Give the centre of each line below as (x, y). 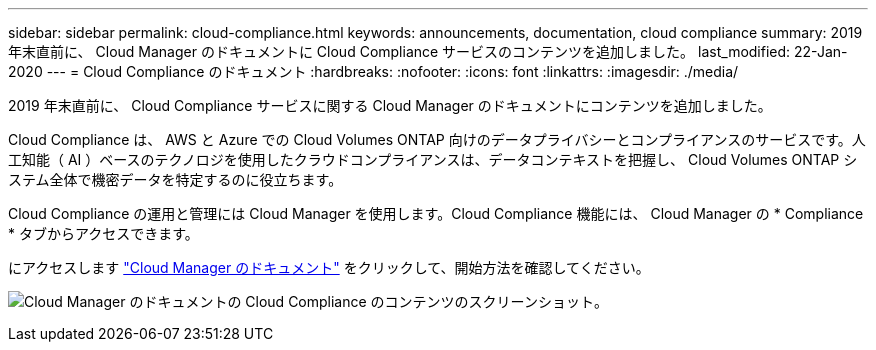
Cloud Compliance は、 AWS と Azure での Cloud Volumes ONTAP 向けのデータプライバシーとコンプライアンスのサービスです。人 (437, 139)
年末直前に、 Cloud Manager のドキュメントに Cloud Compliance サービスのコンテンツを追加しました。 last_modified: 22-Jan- (428, 51)
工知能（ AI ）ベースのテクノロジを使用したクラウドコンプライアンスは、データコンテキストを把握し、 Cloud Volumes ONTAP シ (433, 159)
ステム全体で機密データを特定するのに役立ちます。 (175, 179)
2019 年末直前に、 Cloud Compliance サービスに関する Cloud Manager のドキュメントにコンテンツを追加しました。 (390, 105)
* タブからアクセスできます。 (103, 233)
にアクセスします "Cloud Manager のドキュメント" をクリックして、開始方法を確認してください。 (329, 267)
